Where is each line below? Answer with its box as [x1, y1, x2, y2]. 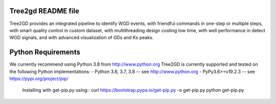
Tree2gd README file [9, 7, 79, 15]
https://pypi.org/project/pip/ [9, 75, 68, 82]
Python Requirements [9, 48, 80, 57]
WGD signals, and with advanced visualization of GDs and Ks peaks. [9, 35, 154, 41]
